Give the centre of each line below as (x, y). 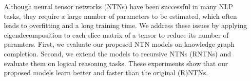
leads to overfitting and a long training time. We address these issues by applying (125, 25)
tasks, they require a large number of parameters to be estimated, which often (121, 16)
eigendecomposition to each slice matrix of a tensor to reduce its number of (116, 34)
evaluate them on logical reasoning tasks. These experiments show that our (116, 63)
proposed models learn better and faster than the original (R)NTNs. (106, 73)
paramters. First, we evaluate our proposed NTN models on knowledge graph (119, 44)
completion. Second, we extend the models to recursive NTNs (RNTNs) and (118, 53)
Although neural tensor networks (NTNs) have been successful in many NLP (118, 6)
